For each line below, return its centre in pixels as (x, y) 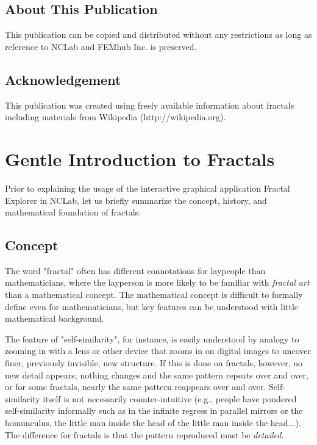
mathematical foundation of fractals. (73, 212)
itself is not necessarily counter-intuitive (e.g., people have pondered (170, 398)
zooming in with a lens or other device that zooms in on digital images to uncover (158, 351)
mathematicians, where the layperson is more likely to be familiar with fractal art (157, 282)
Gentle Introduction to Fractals (140, 158)
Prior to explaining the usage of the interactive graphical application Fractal (148, 188)
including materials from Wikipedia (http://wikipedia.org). (116, 117)
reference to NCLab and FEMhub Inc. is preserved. (101, 46)
